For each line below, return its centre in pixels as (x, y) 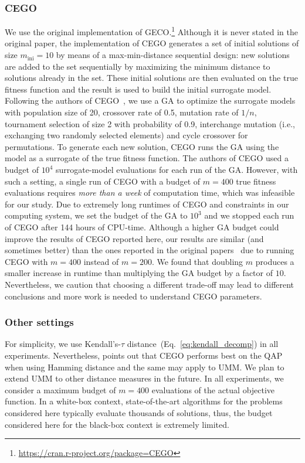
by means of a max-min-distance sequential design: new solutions (173, 55)
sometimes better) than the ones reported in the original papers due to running (150, 250)
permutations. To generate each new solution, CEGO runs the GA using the (142, 146)
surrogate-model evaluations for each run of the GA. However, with (177, 169)
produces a (275, 261)
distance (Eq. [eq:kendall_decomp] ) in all (203, 344)
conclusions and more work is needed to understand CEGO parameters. (133, 296)
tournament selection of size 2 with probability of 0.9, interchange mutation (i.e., (150, 123)
